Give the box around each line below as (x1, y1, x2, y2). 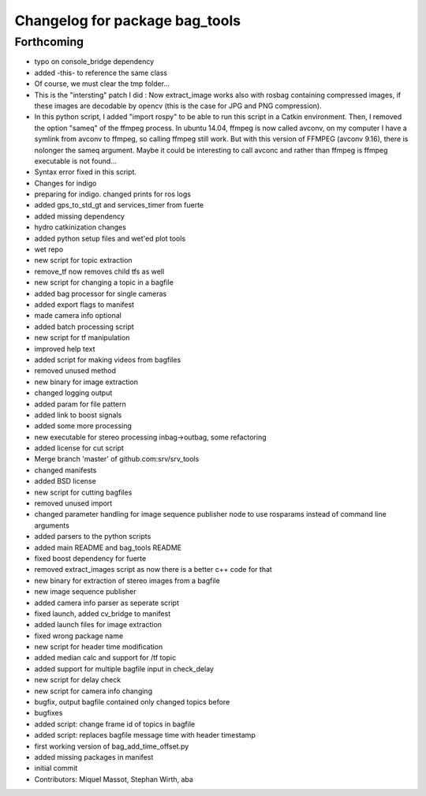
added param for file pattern (34, 399, 126, 409)
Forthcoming (14, 35, 84, 49)
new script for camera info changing (34, 686, 153, 696)
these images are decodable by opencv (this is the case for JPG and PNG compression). (34, 101, 323, 110)
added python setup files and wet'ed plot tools (34, 234, 186, 243)
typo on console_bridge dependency (34, 57, 155, 66)
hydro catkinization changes (34, 222, 126, 232)
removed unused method (34, 366, 116, 376)
